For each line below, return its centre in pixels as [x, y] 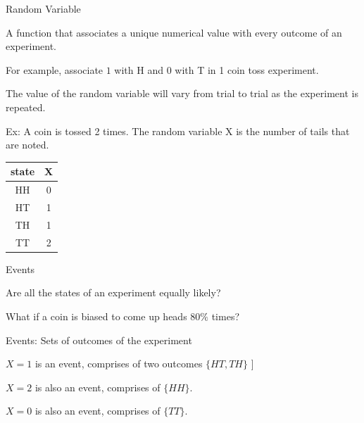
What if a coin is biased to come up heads [96, 316]
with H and [139, 69]
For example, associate [55, 69]
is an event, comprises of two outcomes [119, 364]
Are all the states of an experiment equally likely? [113, 292]
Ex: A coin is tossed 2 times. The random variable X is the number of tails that [178, 131]
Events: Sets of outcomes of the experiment [99, 340]
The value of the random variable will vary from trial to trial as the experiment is [182, 93]
